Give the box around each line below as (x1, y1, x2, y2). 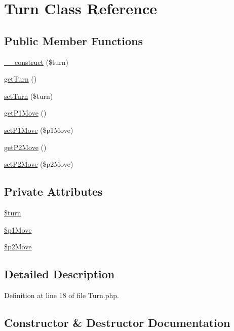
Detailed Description (4, 266, 115, 282)
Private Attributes (4, 183, 103, 199)
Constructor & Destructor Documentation (4, 314, 230, 330)
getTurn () (4, 73, 37, 84)
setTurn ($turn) (4, 90, 53, 101)
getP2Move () (4, 141, 47, 152)
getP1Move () (4, 107, 47, 118)
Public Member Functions (4, 32, 143, 48)
